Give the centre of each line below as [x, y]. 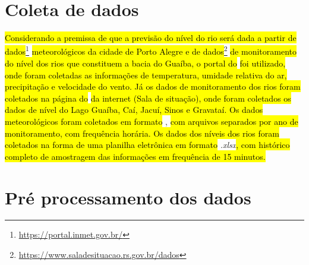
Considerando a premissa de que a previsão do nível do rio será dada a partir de [151, 38]
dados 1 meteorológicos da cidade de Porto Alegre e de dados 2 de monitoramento [151, 51]
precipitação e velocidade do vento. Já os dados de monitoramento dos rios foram [153, 86]
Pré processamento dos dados [128, 197]
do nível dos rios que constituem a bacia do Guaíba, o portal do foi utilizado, [145, 63]
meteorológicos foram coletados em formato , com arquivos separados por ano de [152, 121]
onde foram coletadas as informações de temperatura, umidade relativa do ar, [146, 75]
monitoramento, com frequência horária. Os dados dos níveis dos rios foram [142, 133]
